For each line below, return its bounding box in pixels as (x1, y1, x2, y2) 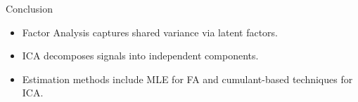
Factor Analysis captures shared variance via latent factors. (22, 24, 279, 39)
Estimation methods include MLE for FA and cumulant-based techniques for (22, 71, 353, 86)
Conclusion (6, 1, 53, 15)
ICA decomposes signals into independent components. (22, 48, 259, 63)
